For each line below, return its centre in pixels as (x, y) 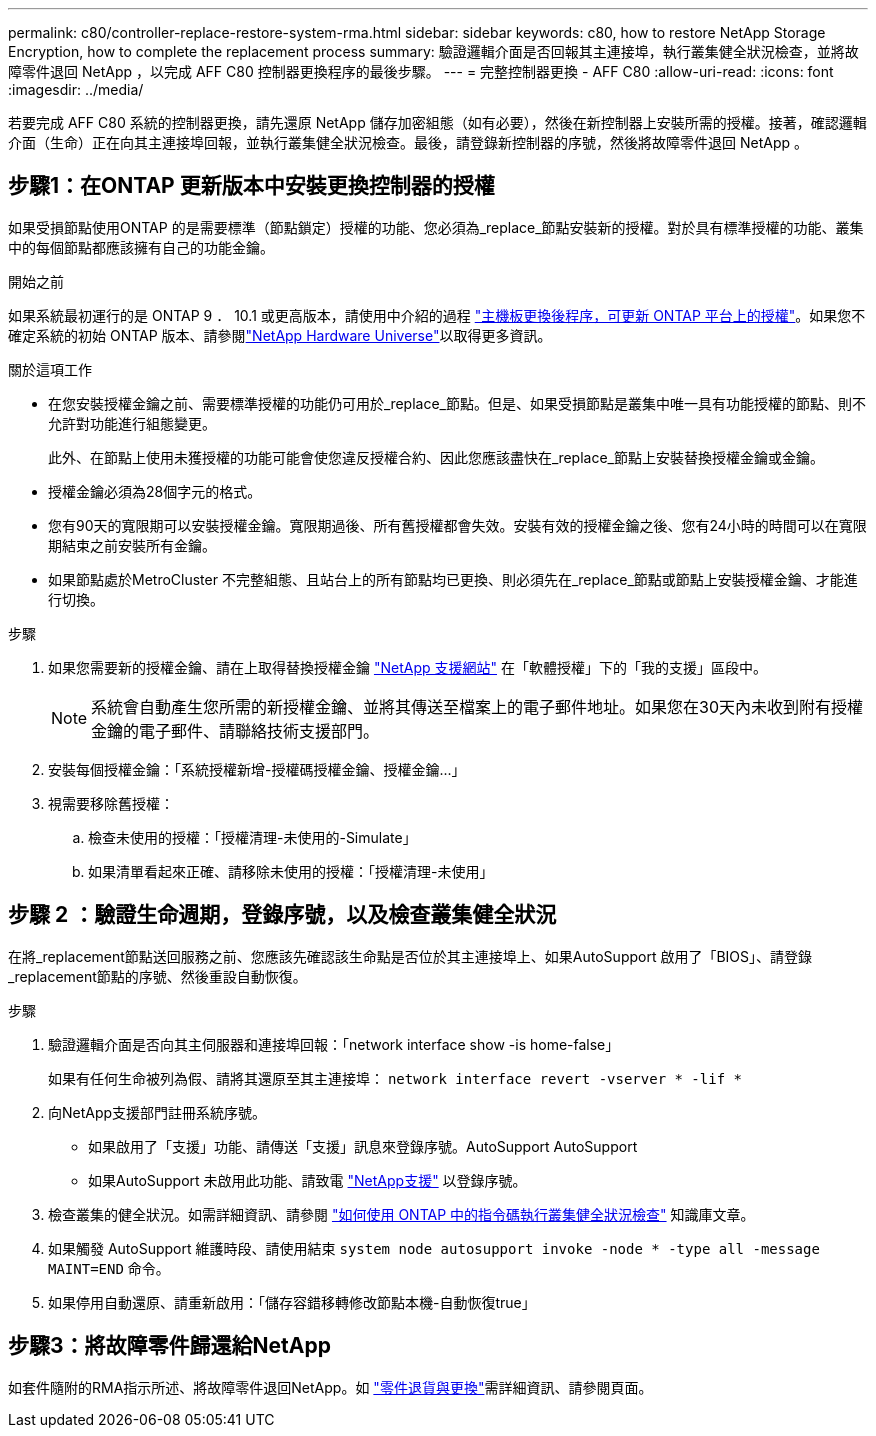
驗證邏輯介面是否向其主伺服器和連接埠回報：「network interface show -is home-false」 (334, 1044)
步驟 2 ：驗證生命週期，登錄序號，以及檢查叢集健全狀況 (282, 915)
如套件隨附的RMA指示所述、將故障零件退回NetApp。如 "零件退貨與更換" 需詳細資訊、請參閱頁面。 (330, 1387)
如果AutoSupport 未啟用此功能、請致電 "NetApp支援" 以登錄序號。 (307, 1180)
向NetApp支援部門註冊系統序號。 (157, 1112)
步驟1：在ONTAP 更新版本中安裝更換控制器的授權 (251, 186)
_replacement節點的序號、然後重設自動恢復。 (157, 976)
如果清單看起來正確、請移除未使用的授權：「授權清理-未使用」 (291, 871)
